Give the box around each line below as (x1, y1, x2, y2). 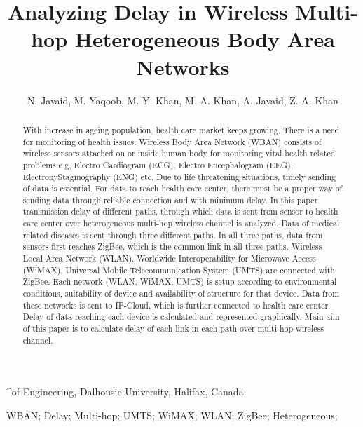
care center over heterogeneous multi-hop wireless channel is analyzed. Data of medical (22, 217, 340, 229)
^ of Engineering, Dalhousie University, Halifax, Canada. (6, 384, 247, 399)
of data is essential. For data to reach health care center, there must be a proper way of (22, 182, 343, 194)
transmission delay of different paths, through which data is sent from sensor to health (22, 205, 338, 217)
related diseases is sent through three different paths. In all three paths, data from (22, 229, 323, 240)
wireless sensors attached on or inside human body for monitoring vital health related (22, 147, 336, 159)
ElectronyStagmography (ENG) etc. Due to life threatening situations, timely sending (22, 170, 336, 182)
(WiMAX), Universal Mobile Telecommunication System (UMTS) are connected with (22, 264, 335, 276)
